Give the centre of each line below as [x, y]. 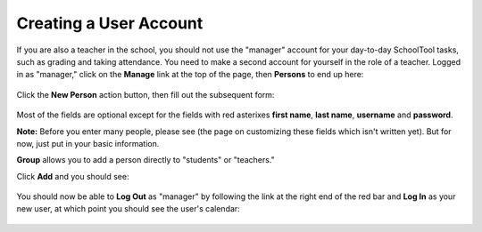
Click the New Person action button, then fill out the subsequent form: [145, 94]
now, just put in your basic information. [88, 143]
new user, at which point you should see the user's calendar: [128, 209]
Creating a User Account [110, 23]
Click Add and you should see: [73, 176]
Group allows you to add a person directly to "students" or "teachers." [146, 160]
